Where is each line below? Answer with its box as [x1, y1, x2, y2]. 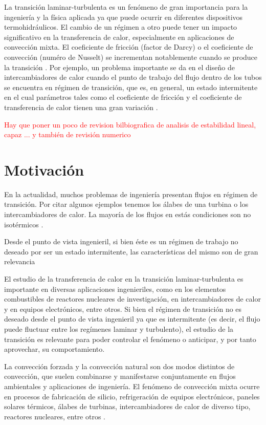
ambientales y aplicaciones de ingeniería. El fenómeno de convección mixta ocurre [4, 380, 260, 391]
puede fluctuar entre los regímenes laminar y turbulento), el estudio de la [4, 323, 234, 334]
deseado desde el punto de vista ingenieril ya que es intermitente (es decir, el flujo [4, 313, 260, 324]
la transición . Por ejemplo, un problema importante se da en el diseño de [4, 61, 235, 72]
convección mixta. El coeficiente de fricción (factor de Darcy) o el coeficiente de [4, 41, 253, 52]
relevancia [4, 256, 35, 267]
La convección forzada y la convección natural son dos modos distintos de [4, 360, 235, 371]
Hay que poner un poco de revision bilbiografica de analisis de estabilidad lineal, [4, 119, 256, 130]
